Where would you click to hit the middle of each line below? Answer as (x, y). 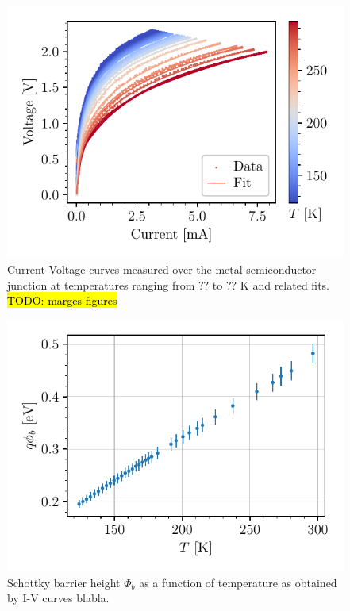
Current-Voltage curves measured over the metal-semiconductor (162, 269)
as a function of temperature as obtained (238, 582)
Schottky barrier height (64, 582)
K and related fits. (285, 284)
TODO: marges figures (62, 300)
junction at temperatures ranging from (101, 284)
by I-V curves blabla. (58, 598)
